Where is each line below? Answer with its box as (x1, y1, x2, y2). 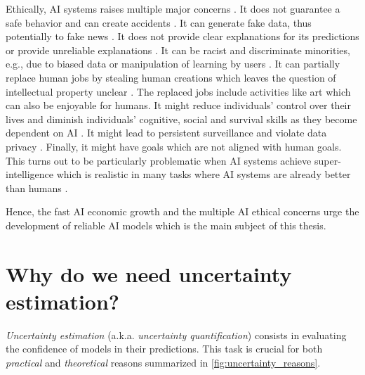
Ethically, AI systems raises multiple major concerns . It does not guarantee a (6, 1, 340, 15)
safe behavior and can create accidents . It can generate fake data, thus (6, 15, 312, 30)
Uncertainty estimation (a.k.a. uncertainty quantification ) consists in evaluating (6, 327, 347, 342)
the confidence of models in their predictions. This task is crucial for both (6, 341, 323, 356)
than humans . (6, 180, 68, 195)
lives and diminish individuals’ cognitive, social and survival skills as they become (6, 111, 357, 126)
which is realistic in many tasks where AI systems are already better (56, 167, 351, 182)
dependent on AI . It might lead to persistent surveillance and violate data (6, 125, 327, 140)
